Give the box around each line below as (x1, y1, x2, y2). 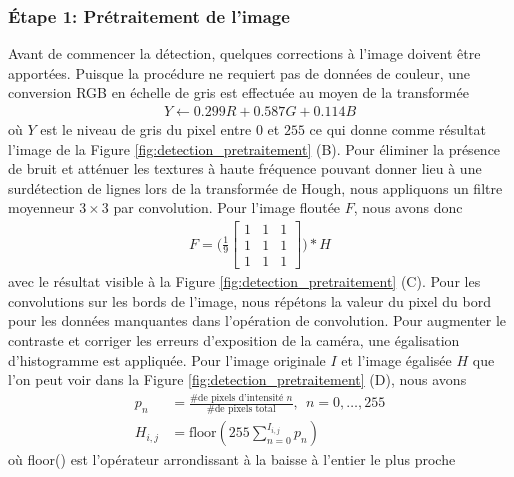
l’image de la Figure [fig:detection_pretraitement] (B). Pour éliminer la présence (8, 138, 501, 159)
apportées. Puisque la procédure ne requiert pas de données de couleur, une (8, 62, 470, 83)
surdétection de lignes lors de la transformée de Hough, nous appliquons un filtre (8, 177, 503, 198)
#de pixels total (206, 404, 276, 415)
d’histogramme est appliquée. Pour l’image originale (8, 349, 326, 370)
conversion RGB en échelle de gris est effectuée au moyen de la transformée (8, 82, 469, 103)
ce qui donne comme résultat (309, 119, 486, 140)
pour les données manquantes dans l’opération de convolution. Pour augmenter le (8, 310, 507, 331)
